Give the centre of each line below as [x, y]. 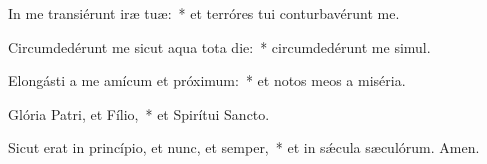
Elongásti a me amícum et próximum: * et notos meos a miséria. [207, 80]
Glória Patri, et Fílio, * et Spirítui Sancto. [139, 113]
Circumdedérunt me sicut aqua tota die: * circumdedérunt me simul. [219, 46]
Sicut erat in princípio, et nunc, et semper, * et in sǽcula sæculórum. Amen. [244, 147]
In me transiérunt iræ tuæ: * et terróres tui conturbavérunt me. [204, 13]
